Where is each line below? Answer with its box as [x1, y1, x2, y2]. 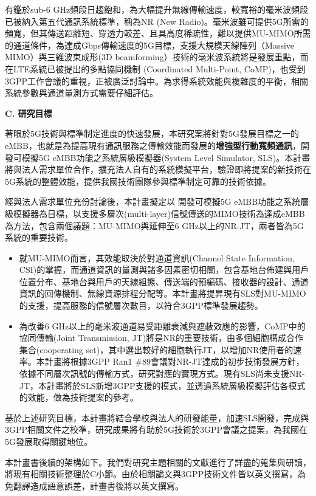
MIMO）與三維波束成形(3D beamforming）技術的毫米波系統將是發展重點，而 [5, 50, 309, 63]
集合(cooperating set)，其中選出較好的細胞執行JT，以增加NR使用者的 [19, 343, 294, 356]
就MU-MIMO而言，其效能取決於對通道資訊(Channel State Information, [19, 251, 295, 264]
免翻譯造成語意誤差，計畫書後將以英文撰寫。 [5, 479, 184, 492]
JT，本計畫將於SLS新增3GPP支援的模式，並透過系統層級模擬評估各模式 [19, 379, 306, 391]
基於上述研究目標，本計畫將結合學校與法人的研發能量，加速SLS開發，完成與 [5, 411, 309, 424]
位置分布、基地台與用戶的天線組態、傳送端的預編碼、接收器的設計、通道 [19, 275, 309, 288]
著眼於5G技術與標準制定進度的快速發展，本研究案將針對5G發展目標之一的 [5, 127, 299, 140]
